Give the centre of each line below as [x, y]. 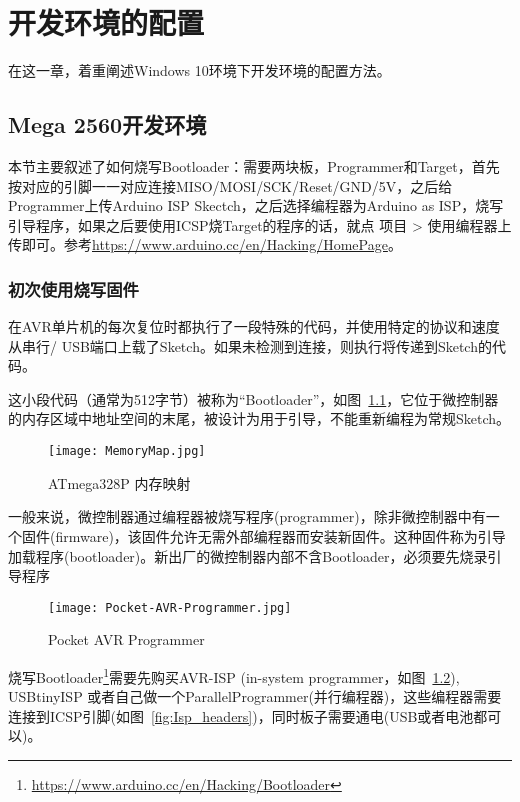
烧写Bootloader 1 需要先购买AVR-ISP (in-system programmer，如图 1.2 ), [234, 675]
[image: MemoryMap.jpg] [127, 451]
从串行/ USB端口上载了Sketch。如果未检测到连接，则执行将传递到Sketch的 [250, 345]
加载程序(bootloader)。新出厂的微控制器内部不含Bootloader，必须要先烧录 [248, 555]
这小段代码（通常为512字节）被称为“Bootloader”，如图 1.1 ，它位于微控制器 [253, 398]
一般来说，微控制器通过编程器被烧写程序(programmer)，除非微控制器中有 [247, 516]
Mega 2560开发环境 [107, 124]
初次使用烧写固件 [73, 288]
